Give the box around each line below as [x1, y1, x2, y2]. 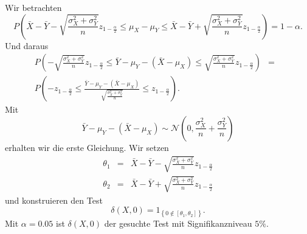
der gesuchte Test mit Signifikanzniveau [104, 217, 252, 230]
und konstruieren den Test [5, 193, 103, 206]
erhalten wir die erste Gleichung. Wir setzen [5, 141, 169, 153]
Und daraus [5, 39, 49, 52]
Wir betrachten [5, 1, 62, 13]
